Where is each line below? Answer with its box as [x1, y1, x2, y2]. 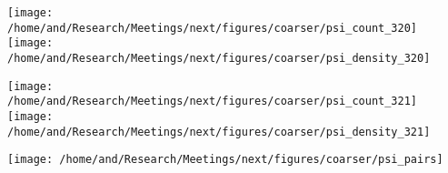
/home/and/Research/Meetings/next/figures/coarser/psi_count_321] [7, 95, 418, 108]
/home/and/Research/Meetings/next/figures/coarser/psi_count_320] [7, 21, 418, 35]
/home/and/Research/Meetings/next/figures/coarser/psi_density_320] [7, 51, 431, 65]
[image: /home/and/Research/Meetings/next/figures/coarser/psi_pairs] [7, 153, 443, 167]
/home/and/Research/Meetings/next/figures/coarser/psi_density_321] [7, 125, 431, 138]
